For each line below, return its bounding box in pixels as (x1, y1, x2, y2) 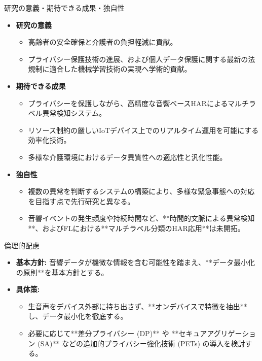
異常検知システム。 (42, 108, 106, 118)
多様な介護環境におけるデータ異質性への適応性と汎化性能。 (28, 151, 227, 162)
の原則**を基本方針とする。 (16, 267, 108, 277)
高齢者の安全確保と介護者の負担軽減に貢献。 (28, 37, 177, 47)
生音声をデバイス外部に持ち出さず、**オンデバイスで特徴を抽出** (28, 301, 247, 311)
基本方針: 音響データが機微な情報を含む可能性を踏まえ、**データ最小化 (16, 257, 255, 268)
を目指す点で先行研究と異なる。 (28, 195, 135, 206)
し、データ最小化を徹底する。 (28, 311, 128, 321)
